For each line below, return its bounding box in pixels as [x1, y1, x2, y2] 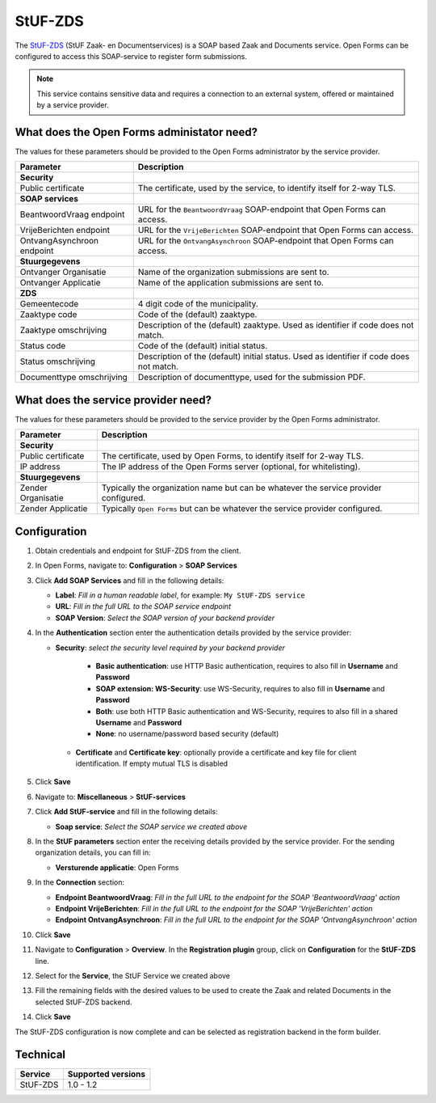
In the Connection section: [35, 877, 125, 887]
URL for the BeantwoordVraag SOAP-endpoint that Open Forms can [137, 204, 387, 215]
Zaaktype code [19, 309, 78, 320]
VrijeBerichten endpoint [19, 225, 111, 236]
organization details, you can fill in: [35, 847, 151, 857]
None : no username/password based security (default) [95, 729, 279, 739]
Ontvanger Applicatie [19, 277, 101, 289]
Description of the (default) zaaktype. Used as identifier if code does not [137, 319, 414, 331]
